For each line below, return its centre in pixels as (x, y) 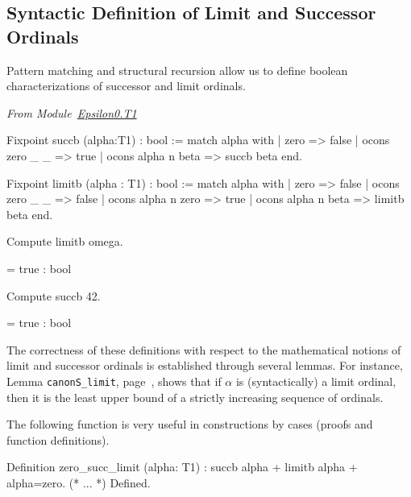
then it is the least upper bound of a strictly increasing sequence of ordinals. (195, 397)
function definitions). (58, 439)
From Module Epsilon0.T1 (72, 112)
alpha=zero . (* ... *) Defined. (79, 482)
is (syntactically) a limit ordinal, (316, 381)
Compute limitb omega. (65, 241)
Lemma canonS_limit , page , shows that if (114, 381)
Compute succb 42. (54, 295)
